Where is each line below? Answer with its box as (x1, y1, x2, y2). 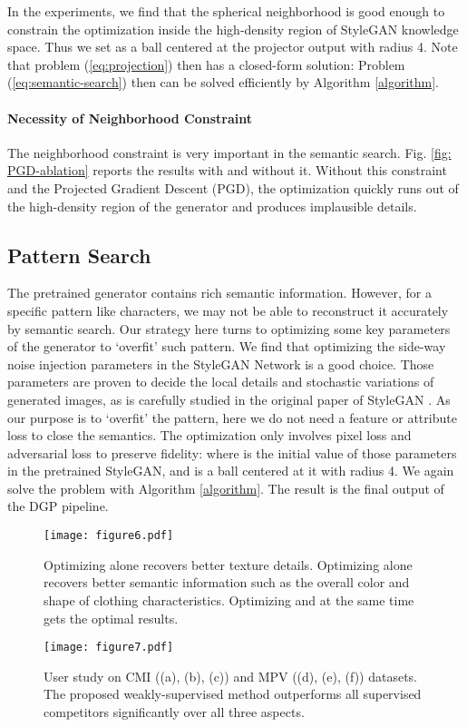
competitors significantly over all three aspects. (44, 702, 305, 721)
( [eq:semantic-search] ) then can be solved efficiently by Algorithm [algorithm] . (7, 73, 439, 92)
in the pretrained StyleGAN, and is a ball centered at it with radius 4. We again (7, 461, 454, 480)
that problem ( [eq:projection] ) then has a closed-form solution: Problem (7, 54, 405, 74)
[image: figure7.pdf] (44, 641, 174, 654)
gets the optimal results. (44, 608, 179, 627)
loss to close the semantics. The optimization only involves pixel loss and (7, 426, 412, 445)
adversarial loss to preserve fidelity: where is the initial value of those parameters (7, 443, 457, 462)
